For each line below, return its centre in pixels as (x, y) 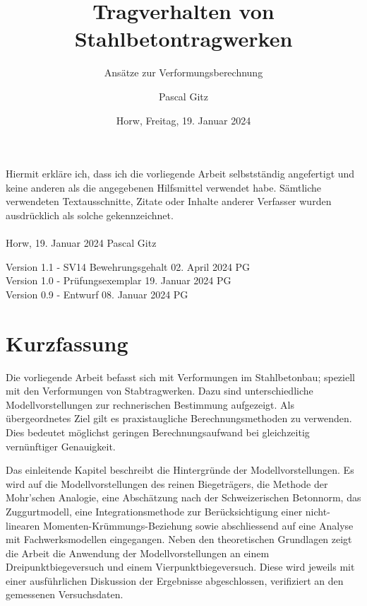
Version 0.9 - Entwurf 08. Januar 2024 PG (97, 294)
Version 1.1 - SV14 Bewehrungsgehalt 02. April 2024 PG (128, 266)
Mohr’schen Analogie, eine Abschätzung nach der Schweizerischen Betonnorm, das (183, 497)
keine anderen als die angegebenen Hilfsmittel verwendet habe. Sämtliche (164, 187)
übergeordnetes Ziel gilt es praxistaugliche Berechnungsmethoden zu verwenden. (179, 418)
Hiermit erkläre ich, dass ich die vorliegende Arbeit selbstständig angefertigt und (180, 174)
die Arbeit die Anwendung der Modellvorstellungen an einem (138, 553)
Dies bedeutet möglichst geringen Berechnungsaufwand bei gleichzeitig (158, 432)
